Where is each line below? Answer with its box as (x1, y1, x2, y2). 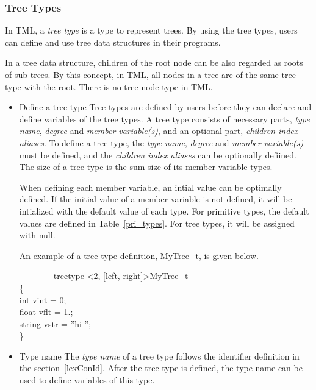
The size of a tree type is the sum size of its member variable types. (19, 160, 273, 173)
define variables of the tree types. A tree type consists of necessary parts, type (19, 112, 310, 125)
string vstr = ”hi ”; (19, 317, 92, 330)
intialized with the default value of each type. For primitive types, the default (19, 204, 309, 217)
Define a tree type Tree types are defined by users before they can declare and (19, 101, 312, 113)
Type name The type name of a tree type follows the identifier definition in (19, 349, 300, 362)
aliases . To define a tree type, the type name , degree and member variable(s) (19, 136, 304, 149)
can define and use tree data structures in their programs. (5, 35, 221, 48)
